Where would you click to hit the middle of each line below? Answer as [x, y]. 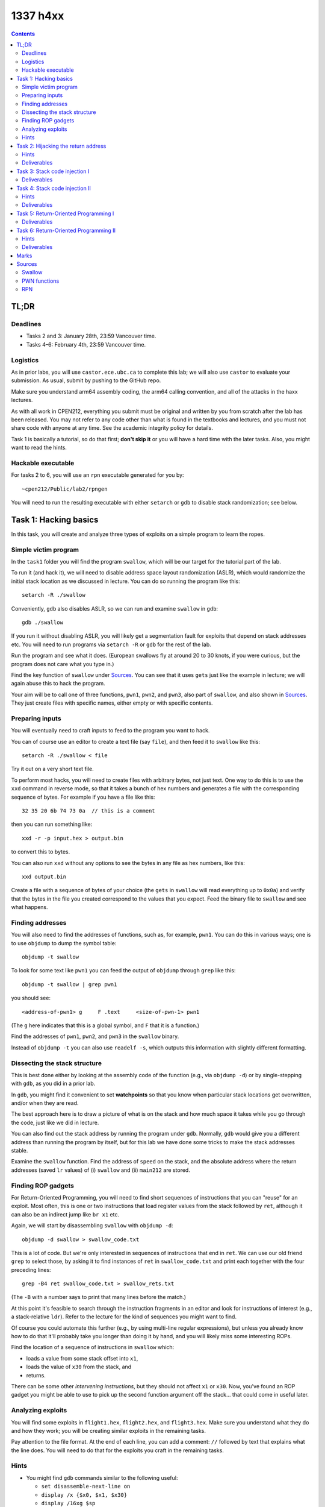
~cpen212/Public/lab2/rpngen [65, 489]
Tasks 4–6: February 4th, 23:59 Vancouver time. [86, 344]
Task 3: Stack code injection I [53, 171]
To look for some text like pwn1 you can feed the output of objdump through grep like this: [123, 971]
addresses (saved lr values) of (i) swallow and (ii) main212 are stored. [101, 1170]
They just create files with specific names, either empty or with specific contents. [112, 703]
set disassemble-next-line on [86, 1487]
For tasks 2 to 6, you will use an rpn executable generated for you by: [97, 475]
